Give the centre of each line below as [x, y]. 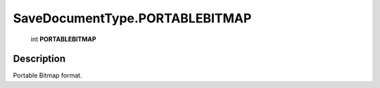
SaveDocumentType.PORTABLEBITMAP [132, 18]
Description [39, 59]
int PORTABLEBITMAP [63, 39]
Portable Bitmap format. [47, 75]
